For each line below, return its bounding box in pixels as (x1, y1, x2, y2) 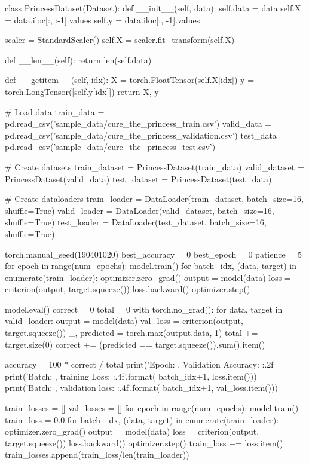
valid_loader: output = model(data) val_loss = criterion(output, (5, 314, 243, 327)
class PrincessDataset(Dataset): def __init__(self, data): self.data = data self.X (5, 2, 301, 14)
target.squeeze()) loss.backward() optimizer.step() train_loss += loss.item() (5, 436, 283, 449)
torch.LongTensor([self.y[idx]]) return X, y (5, 85, 159, 97)
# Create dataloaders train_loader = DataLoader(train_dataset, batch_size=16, (5, 192, 304, 205)
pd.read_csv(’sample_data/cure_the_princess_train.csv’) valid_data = (5, 117, 272, 130)
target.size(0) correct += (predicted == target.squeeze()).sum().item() (5, 338, 265, 350)
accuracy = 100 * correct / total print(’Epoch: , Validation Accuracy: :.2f (5, 358, 274, 371)
